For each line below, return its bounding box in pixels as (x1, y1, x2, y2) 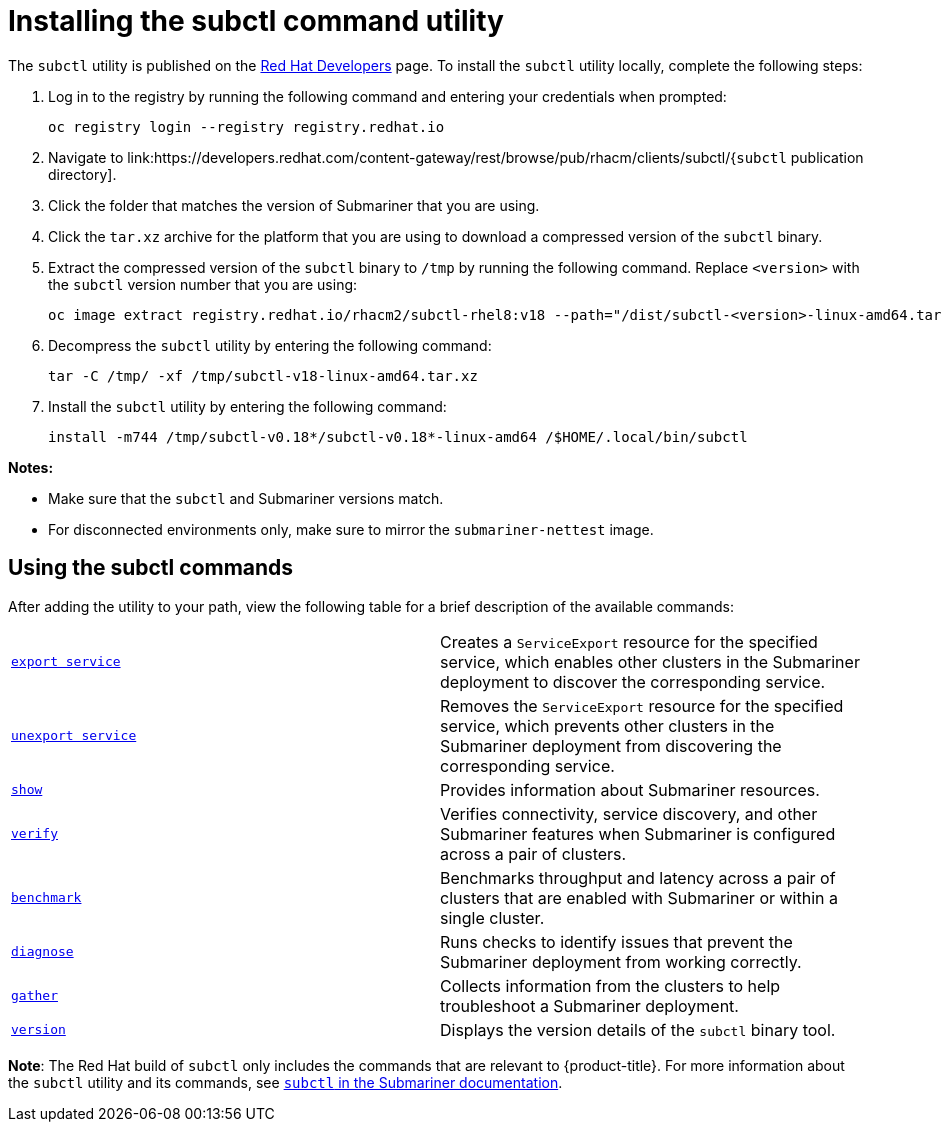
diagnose (11, 944, 74, 960)
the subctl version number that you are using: (48, 275, 358, 293)
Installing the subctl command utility (8, 4, 504, 38)
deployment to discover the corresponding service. (440, 671, 826, 692)
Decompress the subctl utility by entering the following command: (48, 336, 492, 354)
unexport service (11, 728, 137, 744)
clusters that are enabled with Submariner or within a (440, 887, 838, 908)
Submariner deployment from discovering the (440, 735, 782, 756)
